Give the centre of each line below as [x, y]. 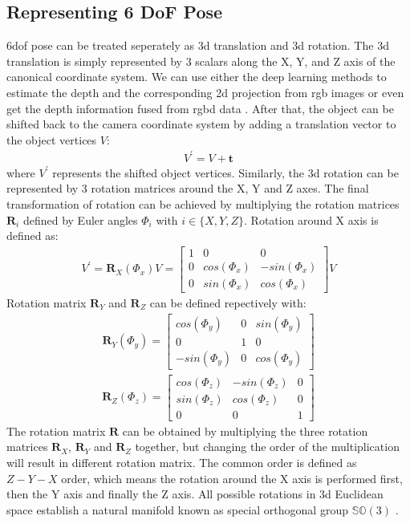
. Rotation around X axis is [311, 219]
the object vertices [52, 139]
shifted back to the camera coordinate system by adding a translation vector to [201, 124]
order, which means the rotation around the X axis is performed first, [232, 478]
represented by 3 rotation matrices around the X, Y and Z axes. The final [188, 188]
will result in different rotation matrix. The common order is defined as [182, 463]
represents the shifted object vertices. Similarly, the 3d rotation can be [225, 172]
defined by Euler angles [80, 219]
